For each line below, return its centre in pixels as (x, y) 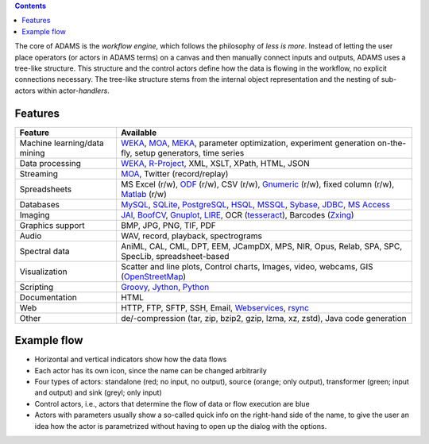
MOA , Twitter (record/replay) (174, 173)
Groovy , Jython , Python (165, 287)
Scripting (37, 287)
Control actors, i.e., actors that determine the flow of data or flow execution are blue (172, 403)
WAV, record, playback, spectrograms (191, 236)
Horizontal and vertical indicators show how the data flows (131, 359)
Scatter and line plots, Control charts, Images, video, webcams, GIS (247, 266)
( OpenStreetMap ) (153, 276)
